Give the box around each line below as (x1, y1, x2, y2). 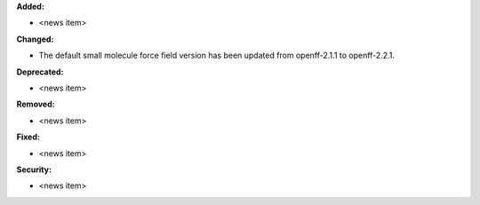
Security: (16, 164, 52, 175)
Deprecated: (16, 67, 64, 77)
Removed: (16, 99, 55, 110)
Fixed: (16, 131, 40, 142)
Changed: (16, 34, 54, 44)
